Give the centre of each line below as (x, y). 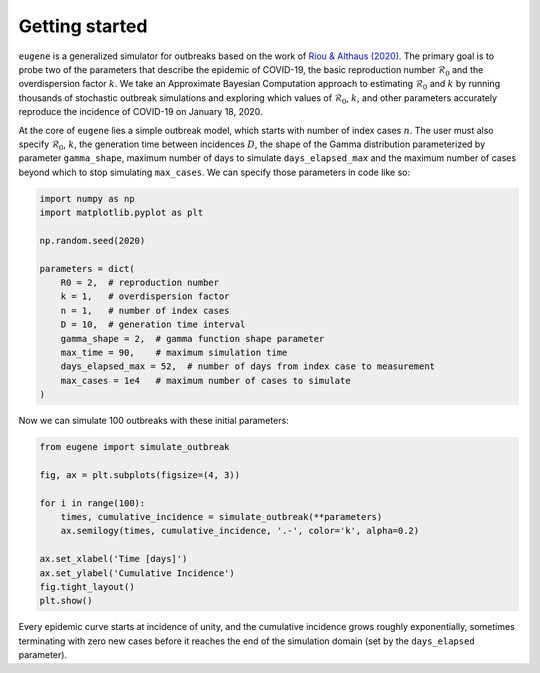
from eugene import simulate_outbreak (134, 447)
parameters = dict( (87, 268)
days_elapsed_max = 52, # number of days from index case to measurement (247, 366)
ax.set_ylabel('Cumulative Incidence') (137, 573)
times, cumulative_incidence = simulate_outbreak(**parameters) (221, 517)
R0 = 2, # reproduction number (140, 282)
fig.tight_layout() (87, 586)
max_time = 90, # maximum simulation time (174, 352)
